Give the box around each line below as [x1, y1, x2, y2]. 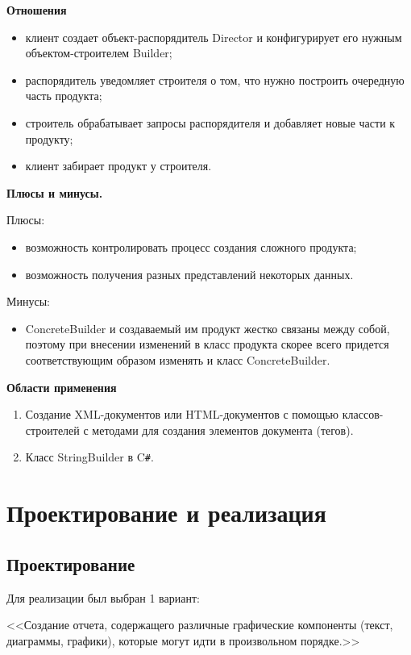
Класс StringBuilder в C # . [25, 448, 154, 465]
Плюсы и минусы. [6, 184, 103, 201]
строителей [25, 421, 80, 438]
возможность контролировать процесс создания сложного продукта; [25, 238, 357, 255]
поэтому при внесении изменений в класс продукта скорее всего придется [25, 336, 389, 353]
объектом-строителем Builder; [25, 44, 172, 61]
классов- [342, 406, 384, 423]
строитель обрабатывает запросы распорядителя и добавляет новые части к [25, 114, 396, 131]
